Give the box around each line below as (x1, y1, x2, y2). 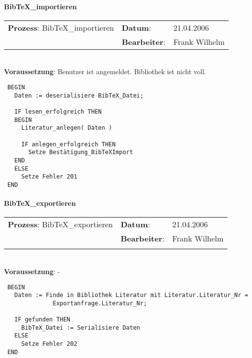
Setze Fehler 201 (21, 173, 78, 180)
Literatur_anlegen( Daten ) (21, 124, 112, 132)
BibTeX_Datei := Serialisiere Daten (21, 324, 140, 331)
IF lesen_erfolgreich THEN (14, 108, 102, 115)
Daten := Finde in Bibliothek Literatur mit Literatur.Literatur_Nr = (14, 292, 249, 299)
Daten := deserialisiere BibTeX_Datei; (14, 92, 144, 99)
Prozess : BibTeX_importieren (8, 21, 114, 33)
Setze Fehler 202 (21, 340, 78, 348)
